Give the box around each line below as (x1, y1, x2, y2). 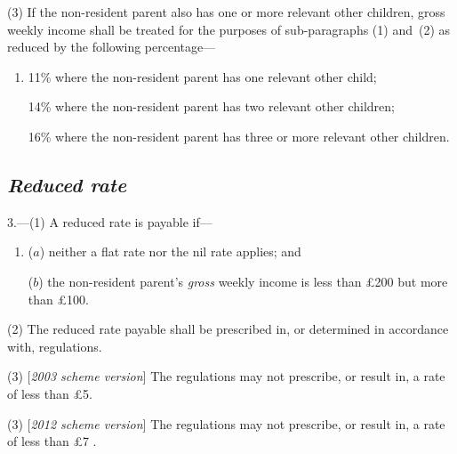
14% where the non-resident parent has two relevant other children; (28, 97, 395, 116)
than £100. (28, 289, 89, 308)
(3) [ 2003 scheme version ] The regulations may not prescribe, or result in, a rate (7, 367, 445, 385)
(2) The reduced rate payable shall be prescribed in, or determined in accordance (7, 320, 449, 338)
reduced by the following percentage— (7, 37, 216, 56)
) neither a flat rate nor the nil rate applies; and (39, 242, 301, 261)
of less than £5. (7, 384, 92, 402)
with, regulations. (7, 336, 102, 355)
